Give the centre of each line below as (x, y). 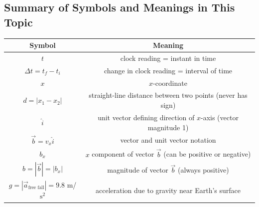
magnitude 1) (168, 127)
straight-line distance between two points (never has (168, 95)
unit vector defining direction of (146, 117)
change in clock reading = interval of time (168, 70)
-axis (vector (219, 117)
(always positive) (203, 170)
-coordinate (170, 83)
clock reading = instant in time (168, 58)
